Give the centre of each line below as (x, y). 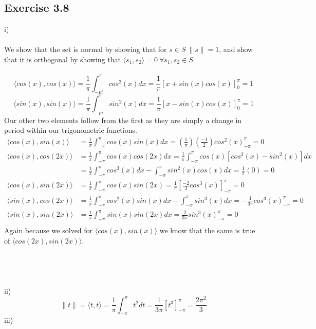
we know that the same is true (207, 230)
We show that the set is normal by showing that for (86, 49)
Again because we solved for (49, 230)
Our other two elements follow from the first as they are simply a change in (123, 120)
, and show (236, 49)
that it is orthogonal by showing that (62, 59)
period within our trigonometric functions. (71, 130)
